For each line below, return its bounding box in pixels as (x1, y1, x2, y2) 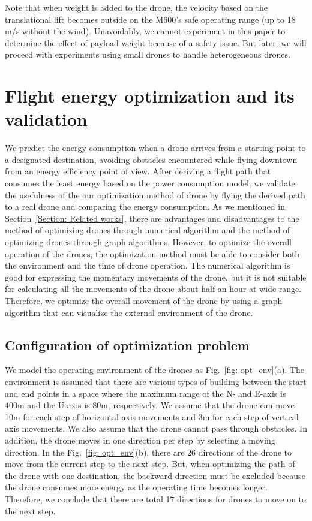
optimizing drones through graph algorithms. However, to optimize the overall (5, 236, 292, 248)
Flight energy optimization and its (5, 83, 295, 108)
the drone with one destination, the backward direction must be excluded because (5, 469, 305, 481)
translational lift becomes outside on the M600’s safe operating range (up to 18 (5, 13, 296, 25)
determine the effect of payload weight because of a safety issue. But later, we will (5, 36, 307, 49)
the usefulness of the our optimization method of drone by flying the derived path (5, 188, 305, 201)
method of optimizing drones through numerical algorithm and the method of (5, 224, 290, 236)
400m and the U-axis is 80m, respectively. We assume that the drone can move (5, 399, 295, 411)
